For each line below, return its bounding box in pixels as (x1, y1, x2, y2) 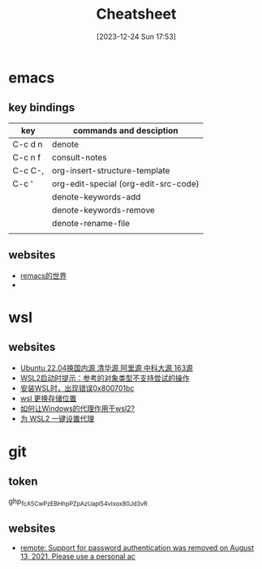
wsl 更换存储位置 (19, 393, 77, 403)
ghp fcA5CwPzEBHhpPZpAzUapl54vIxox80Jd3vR (8, 496, 148, 507)
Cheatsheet (96, 5, 177, 24)
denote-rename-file (51, 217, 131, 229)
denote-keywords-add (51, 191, 141, 203)
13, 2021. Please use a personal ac (19, 552, 136, 562)
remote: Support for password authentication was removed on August (19, 543, 254, 553)
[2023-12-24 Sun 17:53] (96, 32, 177, 41)
